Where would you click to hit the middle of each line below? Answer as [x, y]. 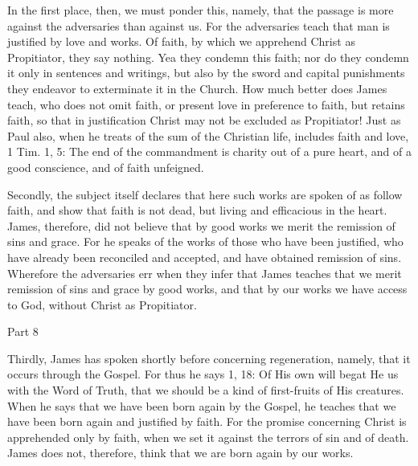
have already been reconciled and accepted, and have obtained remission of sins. [205, 257]
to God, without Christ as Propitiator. [102, 304]
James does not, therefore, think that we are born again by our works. [180, 453]
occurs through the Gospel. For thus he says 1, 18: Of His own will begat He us [203, 374]
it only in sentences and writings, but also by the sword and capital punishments [206, 73]
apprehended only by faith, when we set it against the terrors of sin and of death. [208, 437]
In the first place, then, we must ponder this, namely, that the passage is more [201, 10]
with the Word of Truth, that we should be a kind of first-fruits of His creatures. [206, 390]
